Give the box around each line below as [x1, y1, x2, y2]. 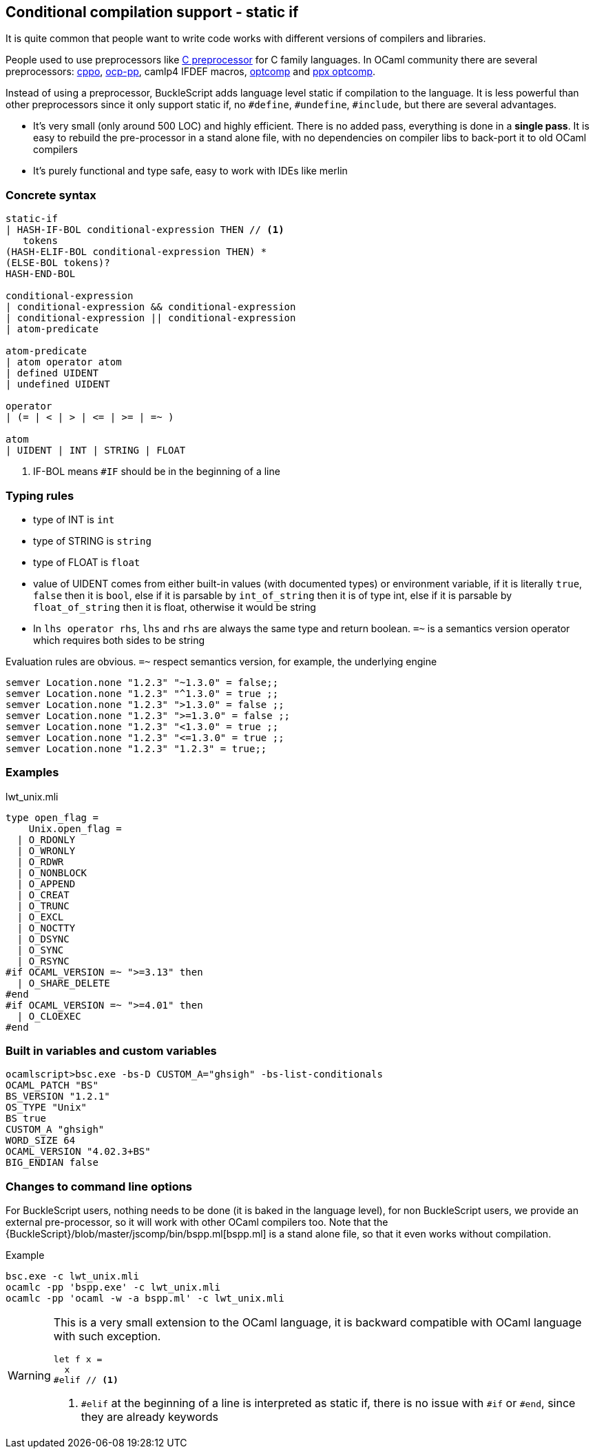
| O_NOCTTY [17, 922, 76, 933]
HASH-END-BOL [6, 268, 76, 280]
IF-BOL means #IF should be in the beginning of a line [33, 465, 280, 478]
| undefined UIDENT [6, 378, 110, 390]
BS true [6, 1113, 47, 1124]
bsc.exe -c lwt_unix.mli [6, 1271, 139, 1282]
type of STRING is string [33, 534, 152, 547]
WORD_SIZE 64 [6, 1135, 76, 1147]
